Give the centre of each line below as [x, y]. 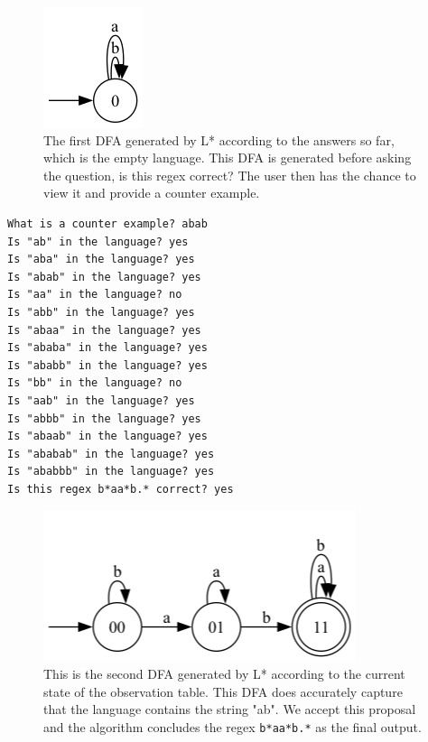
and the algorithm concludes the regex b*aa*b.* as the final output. [233, 726]
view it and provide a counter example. [152, 193]
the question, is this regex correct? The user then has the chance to [230, 175]
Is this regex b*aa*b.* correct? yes [121, 489]
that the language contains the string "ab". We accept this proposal [230, 709]
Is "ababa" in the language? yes [107, 348]
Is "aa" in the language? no [95, 295]
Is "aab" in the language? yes [101, 400]
